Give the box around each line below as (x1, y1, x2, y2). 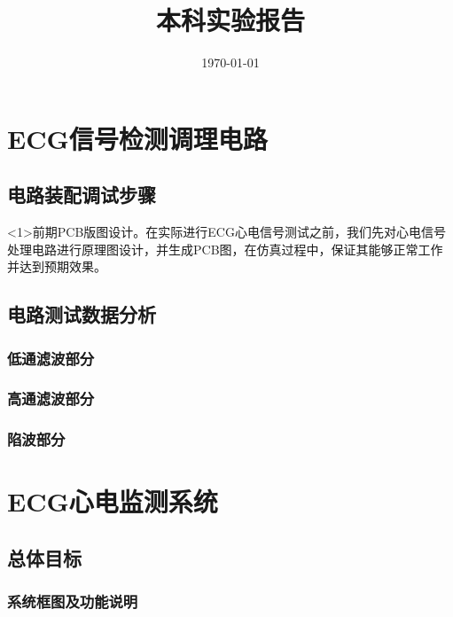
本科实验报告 (155, 2, 305, 38)
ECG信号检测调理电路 (7, 120, 268, 156)
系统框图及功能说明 (7, 590, 138, 613)
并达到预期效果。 (7, 257, 106, 276)
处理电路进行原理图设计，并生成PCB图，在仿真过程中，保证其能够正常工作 (7, 239, 443, 258)
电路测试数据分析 (7, 301, 156, 328)
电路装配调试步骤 (7, 181, 156, 208)
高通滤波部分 (7, 387, 95, 410)
